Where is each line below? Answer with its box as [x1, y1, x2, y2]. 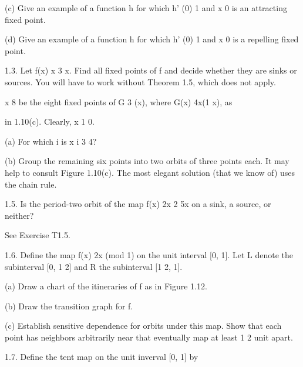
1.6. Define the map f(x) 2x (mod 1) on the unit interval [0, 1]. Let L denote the [5, 248, 294, 261]
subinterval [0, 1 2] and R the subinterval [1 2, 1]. [5, 260, 183, 272]
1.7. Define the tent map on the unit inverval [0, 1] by [5, 351, 198, 363]
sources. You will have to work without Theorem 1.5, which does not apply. [5, 75, 276, 88]
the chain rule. [5, 178, 57, 190]
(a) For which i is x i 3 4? [5, 135, 97, 147]
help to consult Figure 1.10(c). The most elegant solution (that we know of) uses [5, 166, 295, 178]
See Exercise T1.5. [5, 229, 70, 241]
